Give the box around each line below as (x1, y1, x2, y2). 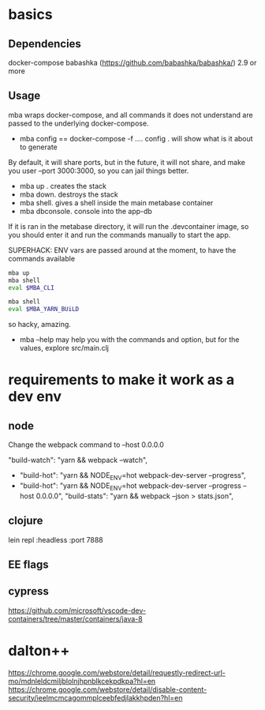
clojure (8, 514, 43, 528)
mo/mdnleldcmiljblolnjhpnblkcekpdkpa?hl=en (8, 676, 156, 686)
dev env (8, 388, 62, 406)
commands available (8, 254, 76, 263)
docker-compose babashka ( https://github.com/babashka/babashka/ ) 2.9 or (8, 58, 257, 67)
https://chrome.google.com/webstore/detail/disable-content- (8, 685, 207, 694)
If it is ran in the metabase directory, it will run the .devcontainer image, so (8, 221, 249, 231)
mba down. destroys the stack (19, 190, 118, 199)
